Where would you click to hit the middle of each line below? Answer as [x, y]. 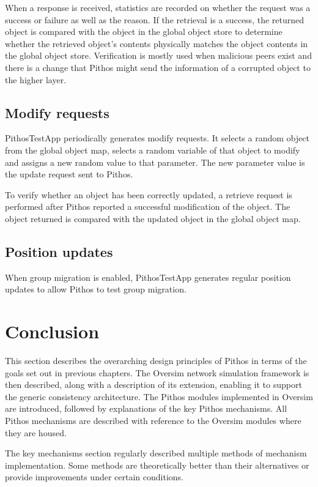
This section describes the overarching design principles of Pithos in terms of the [156, 361]
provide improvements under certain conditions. [94, 477]
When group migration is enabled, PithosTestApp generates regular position [148, 277]
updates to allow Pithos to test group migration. [96, 289]
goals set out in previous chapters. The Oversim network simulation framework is [157, 372]
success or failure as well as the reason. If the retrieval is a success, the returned [155, 19]
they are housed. [36, 432]
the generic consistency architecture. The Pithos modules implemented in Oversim [159, 396]
